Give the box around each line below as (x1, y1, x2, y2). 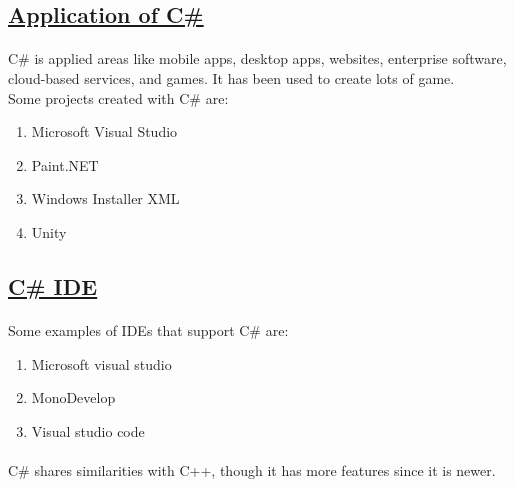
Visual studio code (31, 420, 145, 441)
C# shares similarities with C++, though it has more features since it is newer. (8, 459, 496, 480)
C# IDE (8, 270, 98, 301)
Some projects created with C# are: (8, 87, 229, 108)
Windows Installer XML (31, 188, 180, 209)
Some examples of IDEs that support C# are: (8, 319, 289, 340)
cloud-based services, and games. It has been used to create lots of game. (8, 67, 455, 88)
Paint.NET (31, 154, 99, 175)
